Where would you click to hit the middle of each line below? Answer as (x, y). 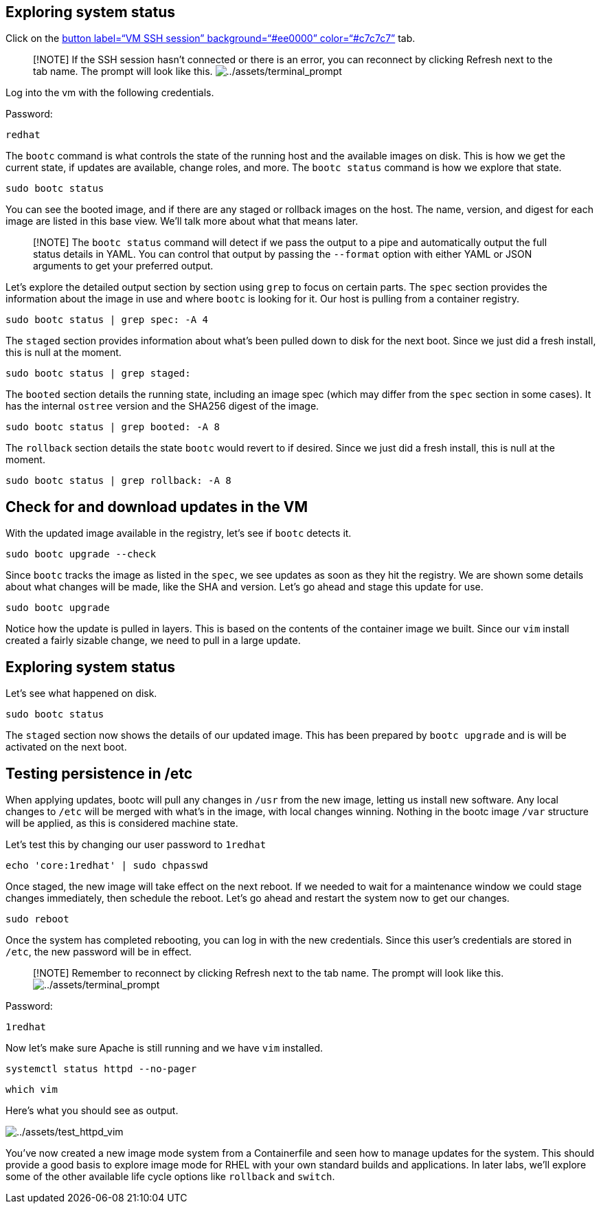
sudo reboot (37, 919)
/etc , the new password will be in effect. (99, 951)
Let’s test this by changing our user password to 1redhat (136, 844)
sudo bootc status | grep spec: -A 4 (107, 320)
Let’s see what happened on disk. (81, 694)
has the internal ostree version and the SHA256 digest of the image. (162, 406)
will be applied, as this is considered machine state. (122, 823)
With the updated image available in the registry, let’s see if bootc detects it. (179, 533)
